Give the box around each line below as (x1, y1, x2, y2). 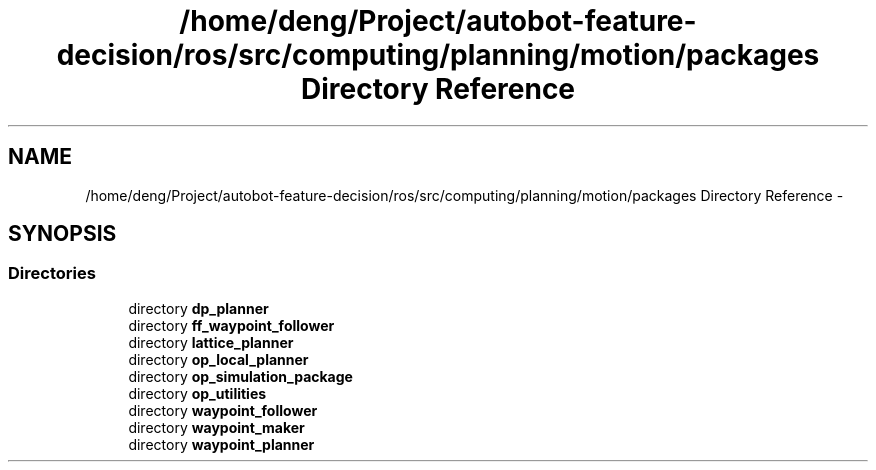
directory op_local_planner (128, 350, 309, 368)
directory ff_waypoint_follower (128, 316, 335, 334)
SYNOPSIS (8, 221, 117, 247)
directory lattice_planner (128, 333, 294, 351)
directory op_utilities (128, 384, 267, 402)
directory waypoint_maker (128, 418, 305, 436)
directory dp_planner (128, 299, 269, 317)
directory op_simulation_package (128, 367, 353, 385)
